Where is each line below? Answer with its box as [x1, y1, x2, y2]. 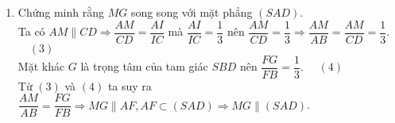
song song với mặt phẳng [130, 4, 253, 20]
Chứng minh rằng [17, 4, 104, 20]
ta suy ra [107, 77, 152, 94]
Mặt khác [17, 58, 65, 75]
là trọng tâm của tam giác [80, 58, 208, 75]
